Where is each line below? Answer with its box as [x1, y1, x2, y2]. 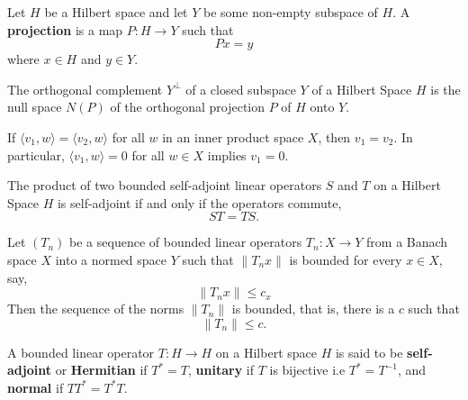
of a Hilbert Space [311, 79, 412, 98]
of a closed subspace [185, 79, 296, 98]
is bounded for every [289, 250, 402, 268]
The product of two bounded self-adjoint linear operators [7, 176, 322, 195]
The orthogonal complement [7, 79, 163, 98]
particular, [7, 145, 65, 164]
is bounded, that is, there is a [231, 299, 395, 318]
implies [207, 145, 247, 164]
